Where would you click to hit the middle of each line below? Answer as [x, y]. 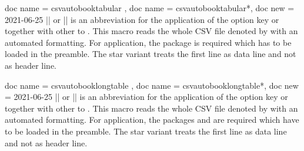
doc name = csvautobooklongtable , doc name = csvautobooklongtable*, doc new [152, 85]
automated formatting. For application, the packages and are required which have [152, 120]
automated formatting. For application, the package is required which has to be [148, 42]
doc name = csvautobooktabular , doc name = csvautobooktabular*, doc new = [150, 8]
